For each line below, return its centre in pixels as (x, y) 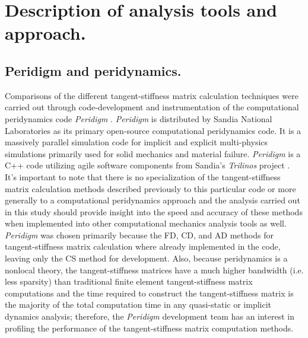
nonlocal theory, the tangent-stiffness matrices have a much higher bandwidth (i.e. (154, 270)
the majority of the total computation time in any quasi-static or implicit (138, 304)
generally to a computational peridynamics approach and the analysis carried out (153, 200)
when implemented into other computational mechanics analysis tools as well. (146, 223)
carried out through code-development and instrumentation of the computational (152, 107)
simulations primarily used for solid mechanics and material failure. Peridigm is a (153, 153)
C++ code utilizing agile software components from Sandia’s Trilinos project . (147, 165)
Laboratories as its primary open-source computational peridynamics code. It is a (153, 130)
